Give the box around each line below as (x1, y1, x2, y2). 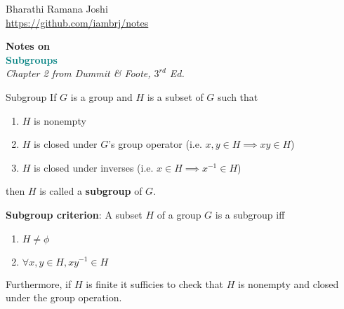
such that (218, 89, 258, 104)
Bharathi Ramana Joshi (6, 1, 108, 15)
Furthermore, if (6, 276, 72, 291)
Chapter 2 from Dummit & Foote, (6, 66, 151, 81)
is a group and (70, 89, 133, 104)
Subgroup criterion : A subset (6, 207, 143, 221)
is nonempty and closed (238, 276, 339, 291)
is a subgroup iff (215, 207, 285, 221)
